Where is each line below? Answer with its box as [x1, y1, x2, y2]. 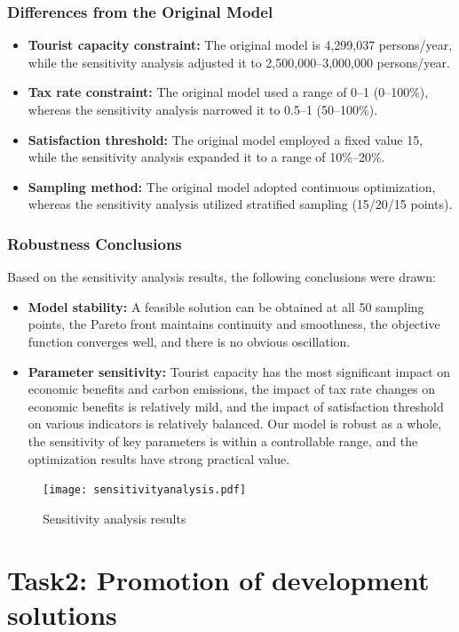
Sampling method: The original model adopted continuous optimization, [28, 177, 436, 196]
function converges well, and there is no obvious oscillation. [28, 332, 351, 350]
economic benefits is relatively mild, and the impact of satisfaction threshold [28, 396, 444, 415]
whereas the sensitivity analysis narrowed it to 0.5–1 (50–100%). [28, 100, 378, 118]
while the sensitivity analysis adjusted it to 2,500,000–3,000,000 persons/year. [28, 52, 450, 71]
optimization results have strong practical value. [28, 449, 290, 468]
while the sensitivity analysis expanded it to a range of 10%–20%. [28, 148, 385, 166]
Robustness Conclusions [7, 232, 182, 254]
